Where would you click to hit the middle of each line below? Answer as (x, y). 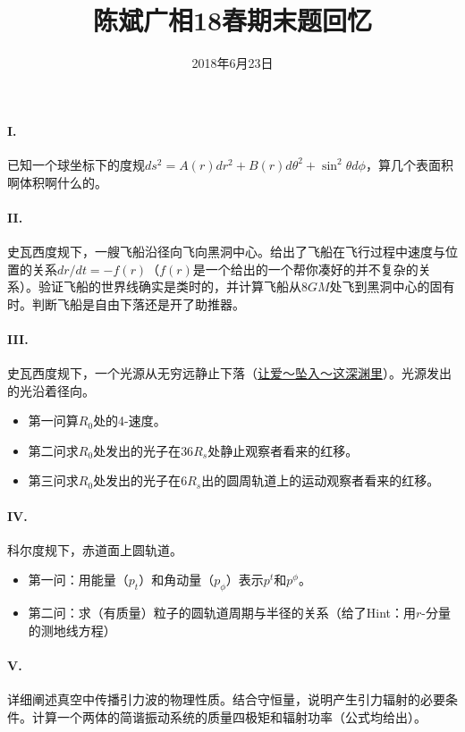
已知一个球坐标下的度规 (76, 164)
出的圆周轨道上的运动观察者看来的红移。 (321, 480)
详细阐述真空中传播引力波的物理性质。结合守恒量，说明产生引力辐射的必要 (226, 699)
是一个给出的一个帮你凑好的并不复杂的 (305, 269)
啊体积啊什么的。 (57, 182)
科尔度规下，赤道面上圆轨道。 (95, 549)
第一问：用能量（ (78, 580)
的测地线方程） (72, 630)
